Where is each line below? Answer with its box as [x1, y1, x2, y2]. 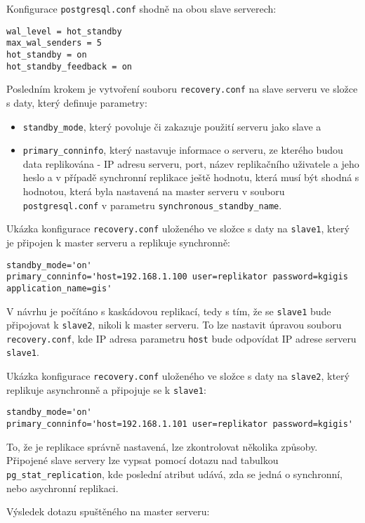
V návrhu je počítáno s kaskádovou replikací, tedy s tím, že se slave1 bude [6, 303, 331, 318]
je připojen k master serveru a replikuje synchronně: [6, 234, 230, 249]
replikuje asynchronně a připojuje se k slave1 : [6, 382, 206, 397]
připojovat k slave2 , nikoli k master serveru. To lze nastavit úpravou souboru [6, 317, 342, 332]
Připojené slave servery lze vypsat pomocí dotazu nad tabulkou [6, 453, 279, 468]
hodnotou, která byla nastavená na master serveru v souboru [22, 184, 285, 199]
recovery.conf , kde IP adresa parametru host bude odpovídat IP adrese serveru [6, 331, 357, 345]
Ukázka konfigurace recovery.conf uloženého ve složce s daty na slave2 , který [6, 369, 350, 383]
